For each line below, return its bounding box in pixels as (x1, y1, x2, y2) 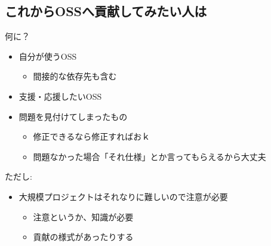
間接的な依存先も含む (33, 70, 117, 82)
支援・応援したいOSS (19, 90, 102, 102)
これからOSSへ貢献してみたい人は (5, 2, 207, 20)
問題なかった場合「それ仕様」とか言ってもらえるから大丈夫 (33, 150, 266, 162)
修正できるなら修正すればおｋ (33, 130, 150, 143)
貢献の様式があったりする (33, 230, 134, 243)
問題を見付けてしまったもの (19, 110, 128, 122)
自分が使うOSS (19, 50, 77, 62)
